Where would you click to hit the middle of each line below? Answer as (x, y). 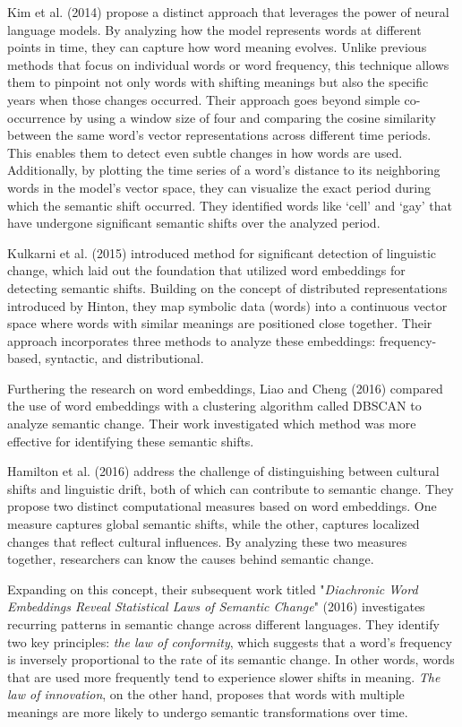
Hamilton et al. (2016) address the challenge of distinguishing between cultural (223, 471)
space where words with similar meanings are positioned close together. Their (220, 323)
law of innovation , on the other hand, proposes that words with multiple (206, 694)
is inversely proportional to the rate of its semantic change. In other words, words (231, 659)
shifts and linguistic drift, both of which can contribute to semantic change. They (231, 488)
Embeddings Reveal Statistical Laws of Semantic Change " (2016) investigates (216, 606)
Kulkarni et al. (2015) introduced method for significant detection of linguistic (222, 252)
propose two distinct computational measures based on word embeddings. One (222, 506)
